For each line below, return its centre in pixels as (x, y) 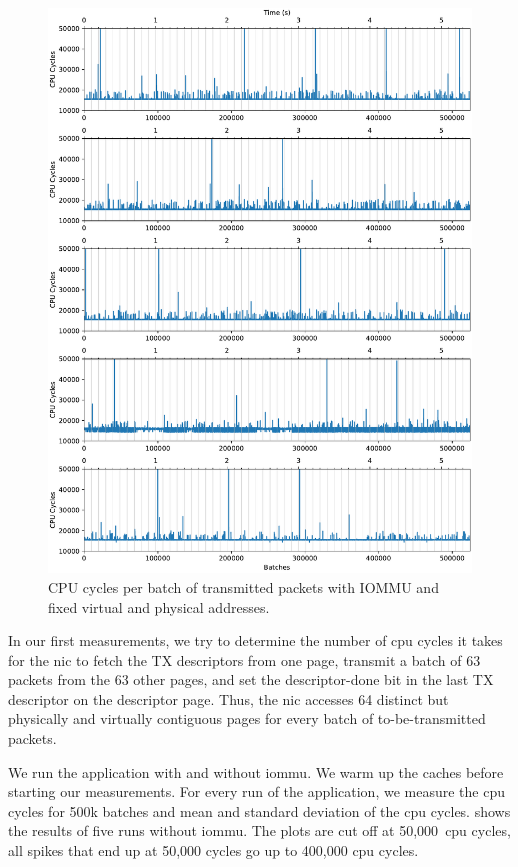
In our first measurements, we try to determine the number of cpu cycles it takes (255, 640)
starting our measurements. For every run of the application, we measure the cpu (256, 791)
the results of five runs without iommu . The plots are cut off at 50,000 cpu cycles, (259, 830)
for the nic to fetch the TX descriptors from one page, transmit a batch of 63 (244, 659)
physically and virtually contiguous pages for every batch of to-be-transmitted (247, 718)
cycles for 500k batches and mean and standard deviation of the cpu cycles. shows (259, 810)
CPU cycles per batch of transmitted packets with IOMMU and (243, 586)
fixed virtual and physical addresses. (159, 606)
